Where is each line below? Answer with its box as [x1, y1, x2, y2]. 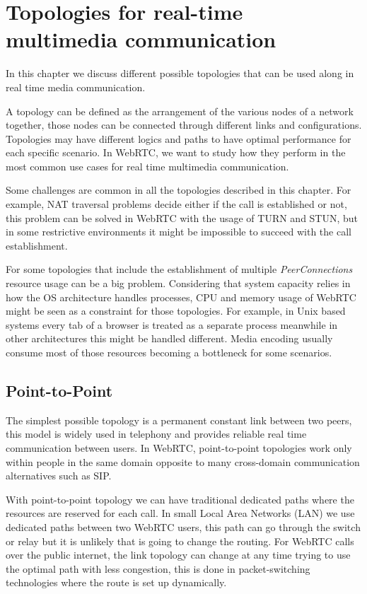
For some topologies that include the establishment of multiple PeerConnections [6, 262, 353, 276]
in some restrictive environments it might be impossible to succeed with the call [6, 224, 351, 239]
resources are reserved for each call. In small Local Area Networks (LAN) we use [6, 506, 355, 520]
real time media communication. [6, 79, 146, 94]
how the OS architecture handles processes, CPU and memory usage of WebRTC [6, 289, 356, 304]
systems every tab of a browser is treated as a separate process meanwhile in [6, 317, 338, 332]
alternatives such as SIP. [6, 468, 112, 483]
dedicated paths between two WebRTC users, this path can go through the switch [6, 519, 361, 534]
